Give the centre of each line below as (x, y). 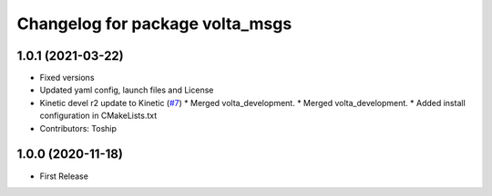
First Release (64, 176)
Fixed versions (67, 78)
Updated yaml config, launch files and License (127, 90)
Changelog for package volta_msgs (154, 24)
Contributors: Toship (78, 128)
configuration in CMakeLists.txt (98, 116)
